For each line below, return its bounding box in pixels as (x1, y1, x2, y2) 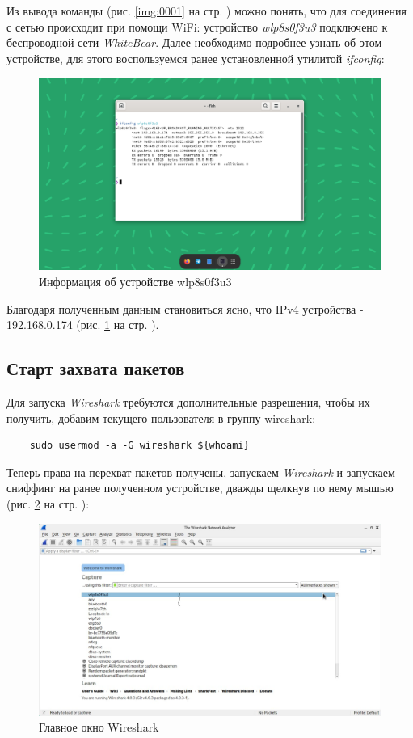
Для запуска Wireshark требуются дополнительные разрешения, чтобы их (6, 394, 370, 411)
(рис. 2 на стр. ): (6, 496, 90, 512)
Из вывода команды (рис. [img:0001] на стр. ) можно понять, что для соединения (6, 2, 407, 19)
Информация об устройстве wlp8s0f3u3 (39, 273, 232, 290)
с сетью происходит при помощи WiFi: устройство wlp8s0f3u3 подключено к (6, 18, 388, 35)
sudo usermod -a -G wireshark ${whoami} (29, 440, 250, 452)
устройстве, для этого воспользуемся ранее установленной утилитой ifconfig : (6, 49, 385, 66)
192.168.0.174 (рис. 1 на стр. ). (6, 316, 159, 333)
